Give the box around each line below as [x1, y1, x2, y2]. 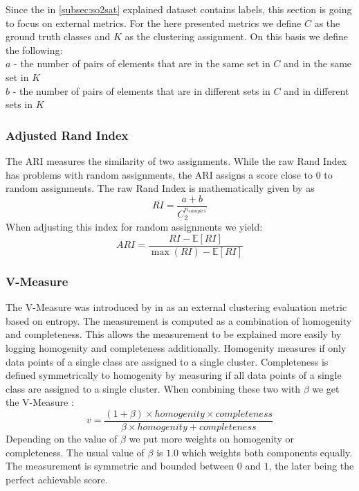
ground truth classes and [6, 29, 111, 44]
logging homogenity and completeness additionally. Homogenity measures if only [6, 340, 347, 355]
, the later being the [268, 458, 354, 473]
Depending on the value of [6, 431, 118, 445]
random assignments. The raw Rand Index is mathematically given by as [6, 181, 315, 195]
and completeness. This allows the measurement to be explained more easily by [6, 327, 342, 341]
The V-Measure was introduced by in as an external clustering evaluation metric [6, 300, 347, 314]
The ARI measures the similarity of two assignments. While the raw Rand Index [6, 153, 347, 168]
